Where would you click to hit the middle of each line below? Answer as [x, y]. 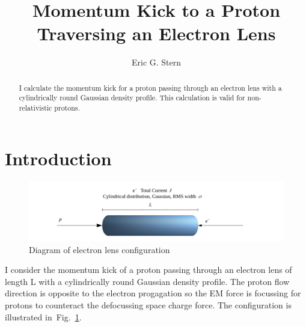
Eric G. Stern [156, 62]
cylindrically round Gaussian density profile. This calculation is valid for [132, 98]
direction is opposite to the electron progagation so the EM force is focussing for [153, 293]
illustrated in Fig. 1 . [43, 316]
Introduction [58, 158]
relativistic [35, 108]
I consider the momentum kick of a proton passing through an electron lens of [148, 270]
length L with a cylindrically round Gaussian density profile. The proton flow [147, 281]
